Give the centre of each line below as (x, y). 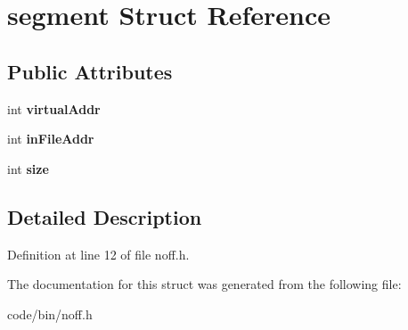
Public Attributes (90, 71)
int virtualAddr (54, 108)
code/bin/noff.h (50, 313)
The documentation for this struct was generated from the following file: (204, 284)
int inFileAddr (51, 139)
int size (28, 168)
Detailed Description (105, 216)
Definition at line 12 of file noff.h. (98, 254)
